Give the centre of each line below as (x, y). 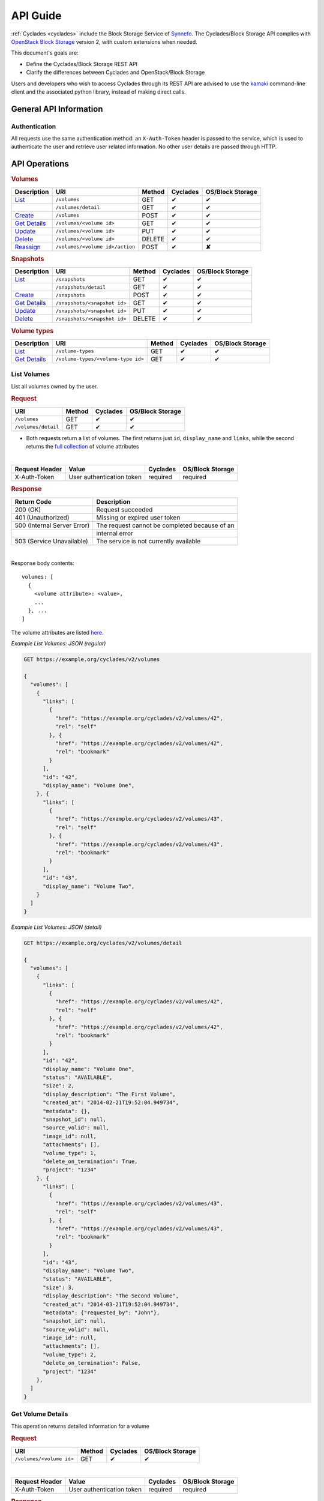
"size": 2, (59, 1086)
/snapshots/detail (81, 287)
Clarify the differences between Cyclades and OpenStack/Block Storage (115, 73)
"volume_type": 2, (70, 1355)
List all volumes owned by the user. (55, 386)
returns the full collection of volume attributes (82, 447)
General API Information (57, 109)
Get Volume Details (40, 1414)
